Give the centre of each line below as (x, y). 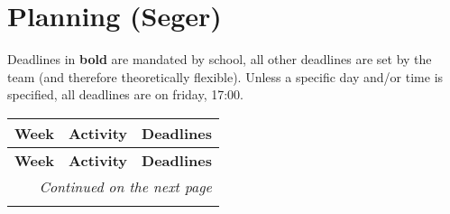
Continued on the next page (125, 186)
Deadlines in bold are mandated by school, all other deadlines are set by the (220, 59)
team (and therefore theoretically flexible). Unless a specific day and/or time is (225, 76)
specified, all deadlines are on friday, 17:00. (125, 94)
